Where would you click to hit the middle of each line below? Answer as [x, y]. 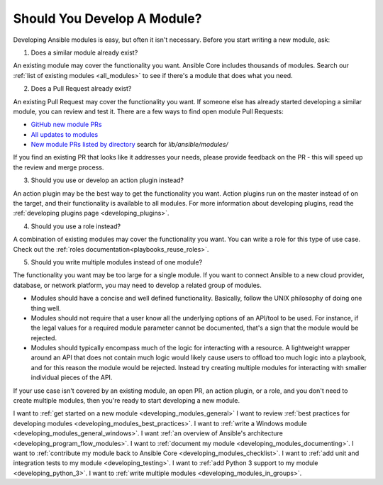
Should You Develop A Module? [107, 18]
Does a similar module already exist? [84, 52]
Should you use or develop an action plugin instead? [107, 180]
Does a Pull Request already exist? [81, 89]
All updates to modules [65, 134]
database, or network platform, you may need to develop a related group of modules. [138, 285]
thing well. [46, 308]
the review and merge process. [59, 167]
